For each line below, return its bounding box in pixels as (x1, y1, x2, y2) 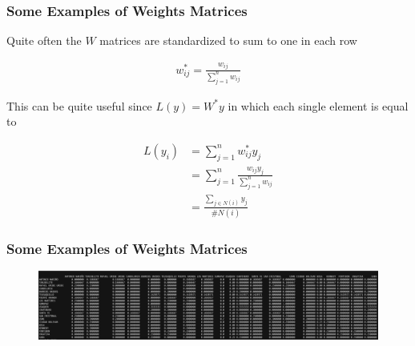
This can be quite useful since (6, 97, 152, 114)
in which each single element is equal (228, 97, 409, 114)
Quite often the (6, 32, 82, 49)
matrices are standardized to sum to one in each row (99, 32, 357, 49)
